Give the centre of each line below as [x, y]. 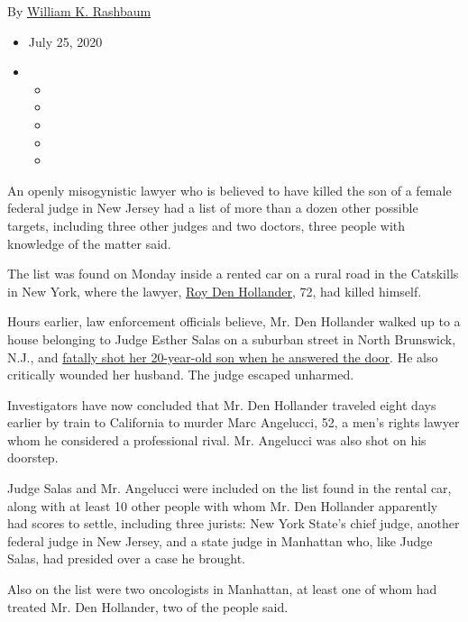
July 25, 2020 [65, 41]
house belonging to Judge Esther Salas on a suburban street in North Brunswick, [232, 338]
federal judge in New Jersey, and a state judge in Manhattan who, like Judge [220, 540]
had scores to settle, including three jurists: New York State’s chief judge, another [234, 523]
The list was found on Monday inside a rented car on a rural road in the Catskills [233, 274]
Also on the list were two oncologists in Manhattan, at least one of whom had [222, 589]
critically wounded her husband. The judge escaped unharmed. [181, 375]
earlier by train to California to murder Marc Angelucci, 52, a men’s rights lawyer [234, 422]
